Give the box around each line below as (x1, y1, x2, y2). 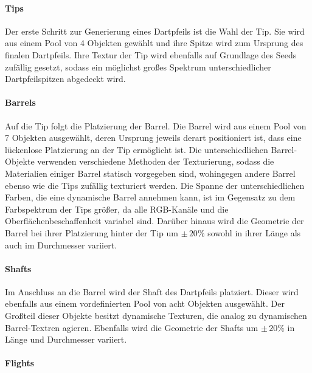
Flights (5, 357, 35, 369)
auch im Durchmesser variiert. (5, 238, 117, 251)
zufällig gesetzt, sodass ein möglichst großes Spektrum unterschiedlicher (5, 60, 271, 73)
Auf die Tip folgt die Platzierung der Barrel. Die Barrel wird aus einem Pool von (5, 119, 307, 132)
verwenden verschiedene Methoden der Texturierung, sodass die (37, 155, 274, 168)
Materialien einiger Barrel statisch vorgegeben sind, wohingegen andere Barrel (5, 166, 296, 179)
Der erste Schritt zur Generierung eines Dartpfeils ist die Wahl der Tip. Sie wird (5, 24, 305, 37)
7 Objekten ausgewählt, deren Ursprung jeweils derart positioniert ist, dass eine (5, 131, 302, 144)
